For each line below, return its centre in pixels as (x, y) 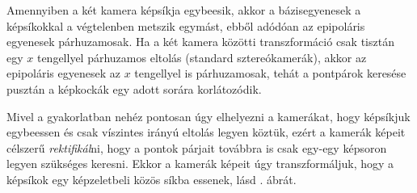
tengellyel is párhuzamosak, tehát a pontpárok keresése (270, 73)
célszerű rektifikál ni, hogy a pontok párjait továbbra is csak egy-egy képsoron (197, 147)
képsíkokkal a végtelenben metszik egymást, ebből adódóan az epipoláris (186, 25)
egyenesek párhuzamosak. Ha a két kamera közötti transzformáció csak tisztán (200, 42)
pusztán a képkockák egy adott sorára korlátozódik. (134, 88)
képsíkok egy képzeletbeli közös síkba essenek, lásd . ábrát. (152, 179)
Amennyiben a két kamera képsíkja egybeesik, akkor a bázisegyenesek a (184, 10)
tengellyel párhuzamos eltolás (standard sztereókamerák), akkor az (202, 57)
